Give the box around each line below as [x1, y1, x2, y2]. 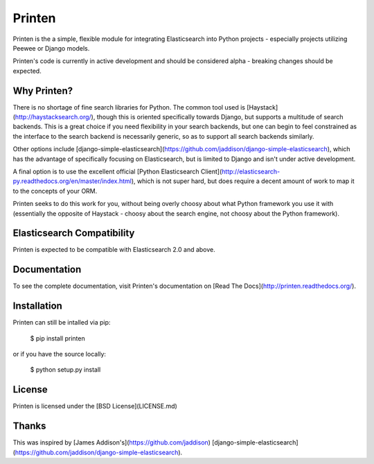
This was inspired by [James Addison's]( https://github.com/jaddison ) [12, 438, 211, 447]
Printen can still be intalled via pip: [12, 318, 111, 327]
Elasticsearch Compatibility [12, 227, 135, 239]
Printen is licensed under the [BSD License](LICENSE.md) [12, 402, 178, 411]
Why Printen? [12, 85, 73, 96]
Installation [12, 300, 62, 312]
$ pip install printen [30, 334, 86, 343]
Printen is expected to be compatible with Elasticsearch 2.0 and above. [12, 246, 216, 254]
